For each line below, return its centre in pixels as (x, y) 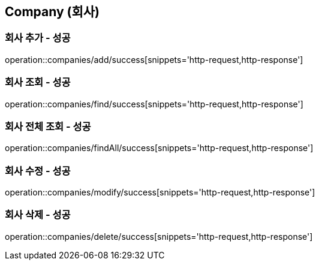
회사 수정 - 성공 (38, 171)
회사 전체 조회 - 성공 (48, 126)
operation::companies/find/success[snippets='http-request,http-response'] (154, 104)
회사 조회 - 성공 (38, 82)
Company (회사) (52, 12)
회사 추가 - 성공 (38, 38)
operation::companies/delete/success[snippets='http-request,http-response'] (159, 236)
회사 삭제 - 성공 (38, 215)
